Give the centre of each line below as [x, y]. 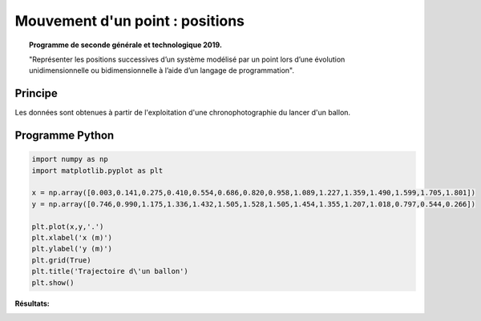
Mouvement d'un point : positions [129, 21]
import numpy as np [70, 159]
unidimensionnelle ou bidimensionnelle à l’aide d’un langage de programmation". [162, 70]
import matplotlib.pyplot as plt [97, 171]
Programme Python [65, 136]
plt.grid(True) [61, 260]
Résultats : [32, 303]
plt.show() [53, 283]
